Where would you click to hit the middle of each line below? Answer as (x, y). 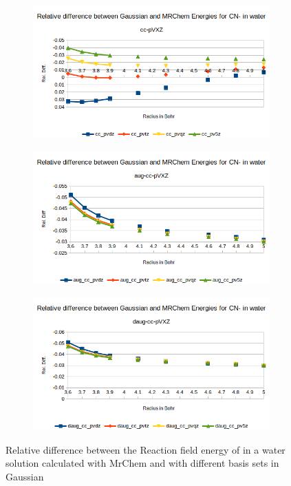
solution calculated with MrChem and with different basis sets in (142, 463)
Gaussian (25, 476)
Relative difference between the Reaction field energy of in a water (145, 449)
